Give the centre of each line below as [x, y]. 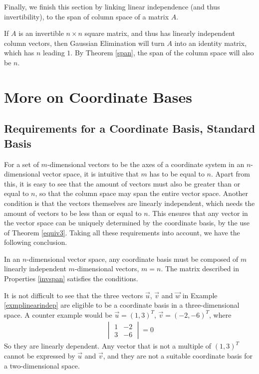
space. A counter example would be [58, 314]
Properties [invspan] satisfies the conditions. [71, 279]
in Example [200, 295]
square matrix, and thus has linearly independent [160, 33]
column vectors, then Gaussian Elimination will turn [84, 43]
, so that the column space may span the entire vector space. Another [142, 193]
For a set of [21, 164]
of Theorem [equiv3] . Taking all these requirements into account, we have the [122, 232]
